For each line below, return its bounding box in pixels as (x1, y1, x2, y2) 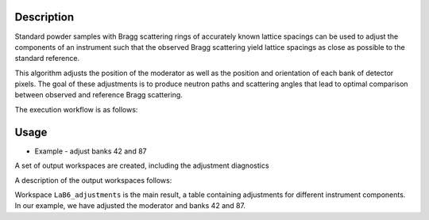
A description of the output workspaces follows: (14, 175, 172, 185)
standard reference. (14, 54, 79, 63)
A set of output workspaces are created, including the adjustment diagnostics (14, 161, 269, 170)
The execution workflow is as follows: (14, 104, 138, 114)
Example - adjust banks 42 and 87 (34, 146, 147, 156)
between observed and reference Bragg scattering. (14, 90, 183, 100)
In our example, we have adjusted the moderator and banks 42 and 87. (14, 201, 246, 211)
